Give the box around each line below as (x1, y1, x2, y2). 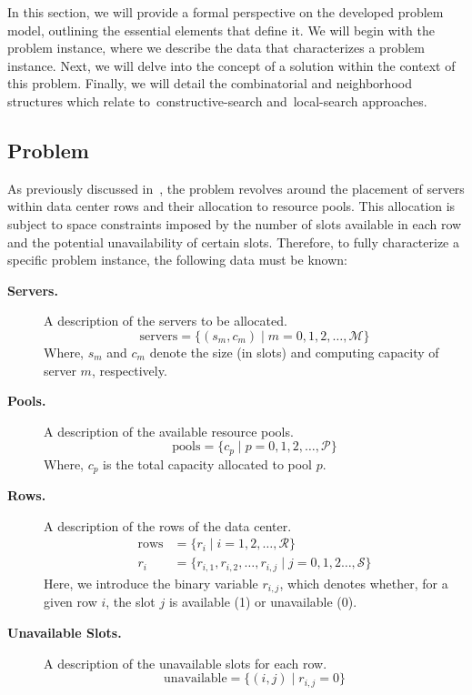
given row (44, 592, 97, 611)
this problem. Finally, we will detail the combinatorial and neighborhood (7, 74, 412, 93)
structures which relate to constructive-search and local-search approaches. (7, 91, 427, 110)
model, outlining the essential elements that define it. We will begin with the (7, 20, 436, 39)
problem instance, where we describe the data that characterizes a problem (7, 38, 425, 57)
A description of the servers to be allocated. (44, 311, 287, 330)
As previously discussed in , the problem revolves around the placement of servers (7, 178, 465, 197)
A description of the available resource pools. (44, 421, 294, 440)
